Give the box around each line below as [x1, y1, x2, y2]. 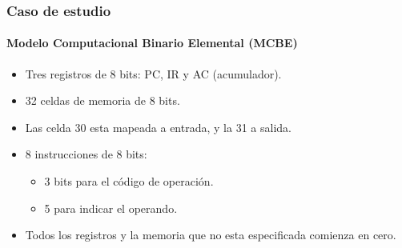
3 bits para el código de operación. [44, 173, 214, 190]
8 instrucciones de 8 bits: [25, 146, 147, 162]
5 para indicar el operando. [44, 199, 178, 216]
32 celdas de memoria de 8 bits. [25, 92, 180, 109]
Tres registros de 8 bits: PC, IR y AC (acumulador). [25, 65, 282, 82]
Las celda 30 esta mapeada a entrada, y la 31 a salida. [25, 118, 291, 135]
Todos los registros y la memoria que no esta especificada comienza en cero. [25, 226, 396, 243]
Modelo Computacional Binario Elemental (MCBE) [6, 34, 298, 51]
